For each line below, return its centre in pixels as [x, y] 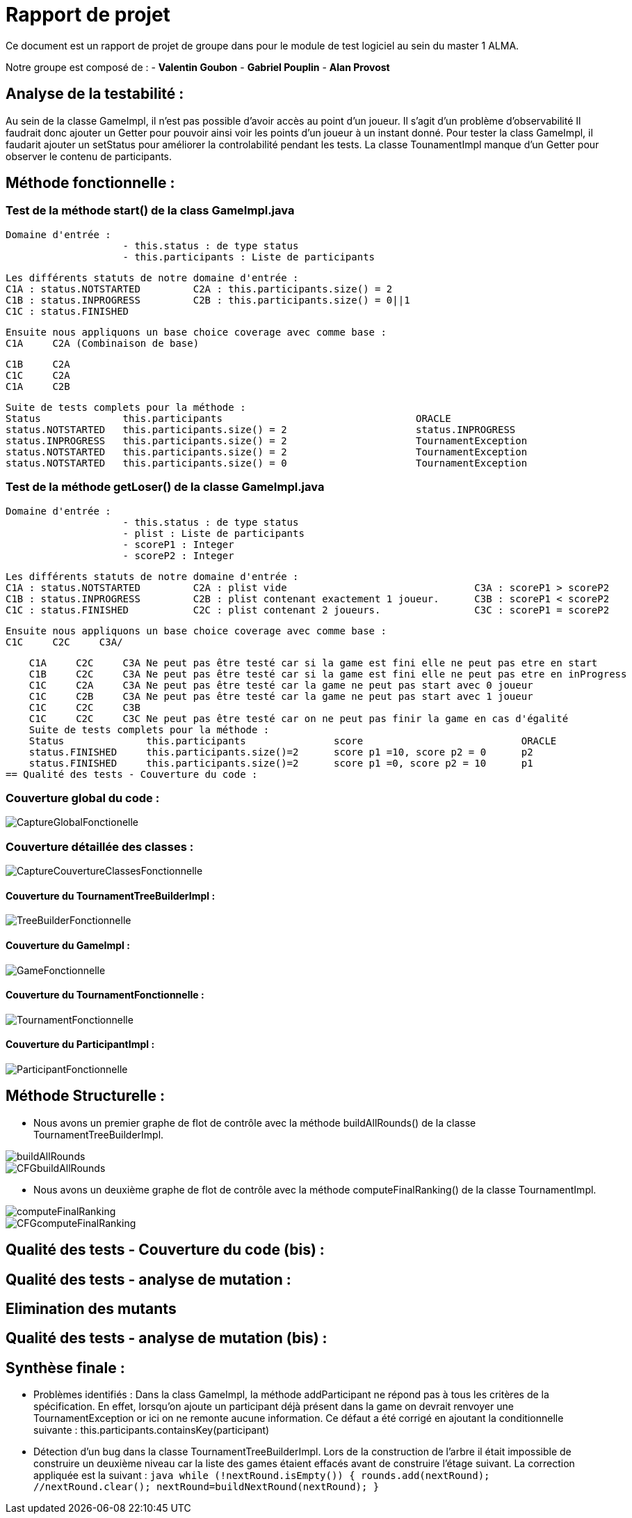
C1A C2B [38, 386]
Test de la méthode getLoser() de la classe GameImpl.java [165, 487]
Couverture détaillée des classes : [100, 846]
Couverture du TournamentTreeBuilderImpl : [111, 895]
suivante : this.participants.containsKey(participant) [152, 1430]
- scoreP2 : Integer [178, 555]
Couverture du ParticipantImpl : [80, 1044]
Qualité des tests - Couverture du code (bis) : [165, 1250]
